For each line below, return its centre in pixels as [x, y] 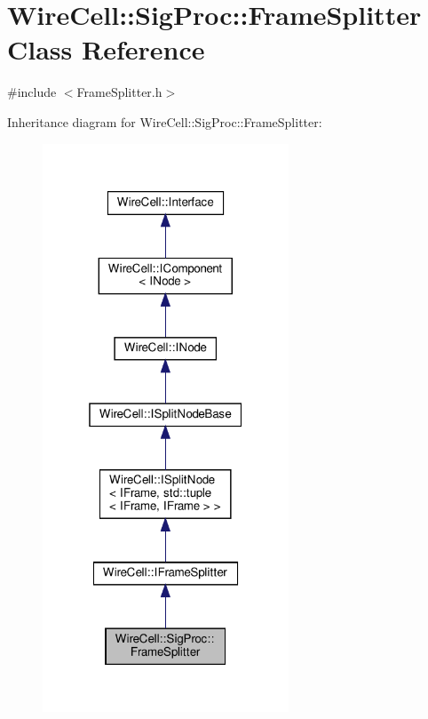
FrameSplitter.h [119, 92]
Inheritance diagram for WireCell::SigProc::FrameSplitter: [165, 121]
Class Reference [106, 49]
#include [32, 92]
